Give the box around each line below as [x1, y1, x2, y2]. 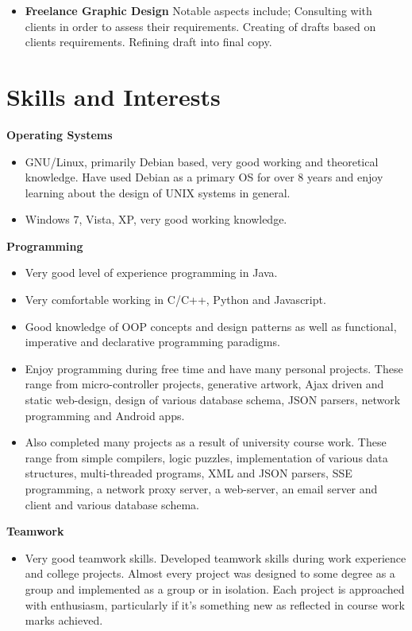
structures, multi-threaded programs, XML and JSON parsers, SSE [25, 465, 352, 481]
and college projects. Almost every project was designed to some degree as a [25, 565, 395, 582]
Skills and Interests [6, 80, 221, 112]
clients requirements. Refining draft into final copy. [25, 33, 272, 50]
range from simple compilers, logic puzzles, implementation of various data [25, 449, 388, 465]
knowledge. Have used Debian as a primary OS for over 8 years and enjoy [25, 169, 383, 185]
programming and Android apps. [25, 407, 185, 423]
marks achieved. [25, 612, 103, 629]
